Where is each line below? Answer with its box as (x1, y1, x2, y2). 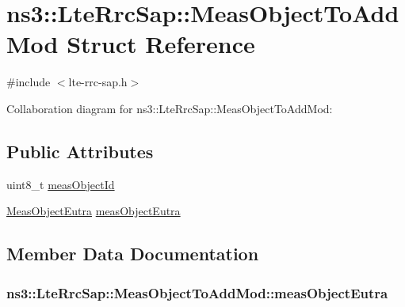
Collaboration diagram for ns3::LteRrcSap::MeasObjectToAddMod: (6, 100, 333, 116)
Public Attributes (6, 138, 154, 163)
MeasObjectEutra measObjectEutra (6, 203, 181, 219)
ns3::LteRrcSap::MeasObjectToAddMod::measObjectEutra (6, 282, 388, 302)
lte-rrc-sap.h (68, 74, 128, 90)
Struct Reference (67, 28, 255, 60)
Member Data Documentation (6, 241, 259, 266)
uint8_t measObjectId (6, 176, 115, 192)
